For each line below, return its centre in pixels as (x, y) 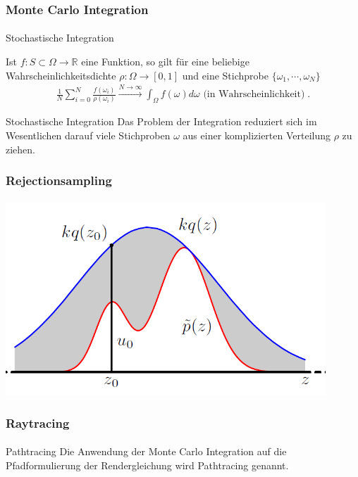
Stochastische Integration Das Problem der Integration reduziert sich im (161, 121)
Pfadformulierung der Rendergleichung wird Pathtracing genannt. (147, 465)
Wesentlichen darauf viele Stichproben (88, 135)
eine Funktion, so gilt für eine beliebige (165, 62)
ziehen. (20, 149)
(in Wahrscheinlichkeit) (254, 95)
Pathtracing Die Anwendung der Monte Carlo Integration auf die (146, 451)
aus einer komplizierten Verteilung (257, 135)
